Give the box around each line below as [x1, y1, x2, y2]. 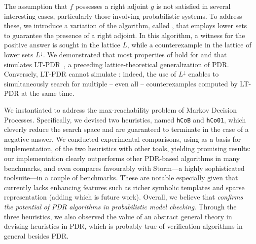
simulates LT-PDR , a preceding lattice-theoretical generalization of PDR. [4, 59, 229, 69]
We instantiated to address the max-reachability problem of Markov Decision [4, 104, 237, 115]
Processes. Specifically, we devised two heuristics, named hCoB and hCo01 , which [4, 114, 246, 124]
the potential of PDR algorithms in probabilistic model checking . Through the [4, 201, 237, 211]
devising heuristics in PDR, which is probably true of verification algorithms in [4, 221, 243, 231]
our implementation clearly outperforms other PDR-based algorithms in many [4, 153, 240, 163]
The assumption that [4, 1, 68, 11]
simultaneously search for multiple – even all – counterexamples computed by [4, 78, 238, 88]
